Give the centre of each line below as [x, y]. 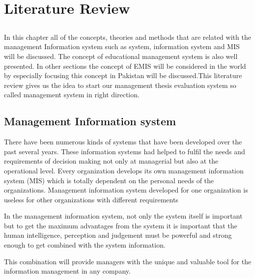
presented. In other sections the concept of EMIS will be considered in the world [125, 66]
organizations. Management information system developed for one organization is [126, 190]
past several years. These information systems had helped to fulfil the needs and [125, 151]
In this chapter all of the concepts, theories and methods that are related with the [127, 37]
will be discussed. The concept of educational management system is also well [121, 56]
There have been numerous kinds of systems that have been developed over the [123, 142]
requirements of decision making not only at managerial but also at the [111, 161]
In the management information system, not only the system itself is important [123, 216]
